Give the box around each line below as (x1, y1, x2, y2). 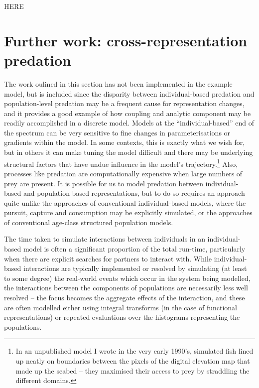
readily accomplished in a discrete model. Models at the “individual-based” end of (4, 118, 255, 128)
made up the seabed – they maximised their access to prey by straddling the (15, 365, 250, 376)
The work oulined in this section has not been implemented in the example (4, 78, 233, 89)
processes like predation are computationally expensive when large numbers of (4, 168, 243, 178)
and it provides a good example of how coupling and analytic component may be (4, 108, 251, 118)
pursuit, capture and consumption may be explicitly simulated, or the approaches (4, 207, 253, 218)
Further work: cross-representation (4, 30, 248, 50)
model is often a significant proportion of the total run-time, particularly (23, 244, 246, 254)
